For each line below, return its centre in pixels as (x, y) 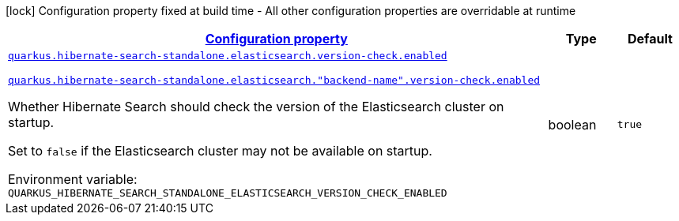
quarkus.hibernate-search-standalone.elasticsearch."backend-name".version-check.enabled (274, 80)
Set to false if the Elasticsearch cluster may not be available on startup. (220, 151)
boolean (572, 124)
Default (650, 39)
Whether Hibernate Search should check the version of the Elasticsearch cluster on (256, 107)
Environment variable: (73, 179)
